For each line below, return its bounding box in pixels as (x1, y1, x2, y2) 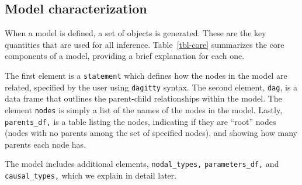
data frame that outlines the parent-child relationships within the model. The (5, 92, 282, 104)
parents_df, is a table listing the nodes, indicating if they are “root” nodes (5, 115, 276, 127)
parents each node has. (5, 138, 86, 150)
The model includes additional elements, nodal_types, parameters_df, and (5, 158, 279, 170)
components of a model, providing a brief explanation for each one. (5, 50, 245, 62)
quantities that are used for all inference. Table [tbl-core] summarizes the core (5, 38, 284, 50)
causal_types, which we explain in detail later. (5, 169, 177, 181)
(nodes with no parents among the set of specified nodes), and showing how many (5, 127, 297, 139)
